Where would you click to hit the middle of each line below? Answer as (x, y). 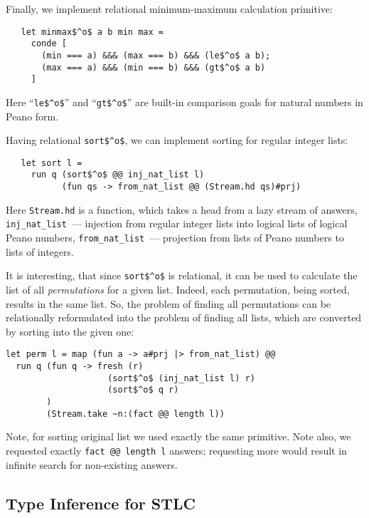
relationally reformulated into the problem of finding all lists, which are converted (184, 317)
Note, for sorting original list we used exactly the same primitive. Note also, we (178, 436)
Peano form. (32, 116)
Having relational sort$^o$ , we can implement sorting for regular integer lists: (177, 140)
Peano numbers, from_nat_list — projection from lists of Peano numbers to (175, 238)
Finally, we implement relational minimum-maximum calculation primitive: (169, 9)
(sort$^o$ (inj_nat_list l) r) (181, 378)
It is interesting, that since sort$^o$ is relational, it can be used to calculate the (182, 275)
